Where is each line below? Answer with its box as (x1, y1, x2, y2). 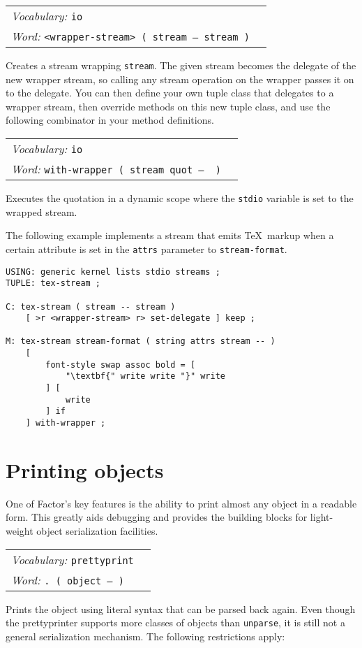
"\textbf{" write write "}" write (65, 371, 225, 382)
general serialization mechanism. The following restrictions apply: (6, 628, 285, 643)
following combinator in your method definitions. (6, 113, 214, 127)
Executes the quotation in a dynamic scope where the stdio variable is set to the (6, 191, 354, 206)
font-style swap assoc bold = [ (45, 359, 196, 370)
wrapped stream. (6, 204, 77, 219)
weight (6, 524, 33, 538)
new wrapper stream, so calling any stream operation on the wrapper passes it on (6, 71, 354, 86)
